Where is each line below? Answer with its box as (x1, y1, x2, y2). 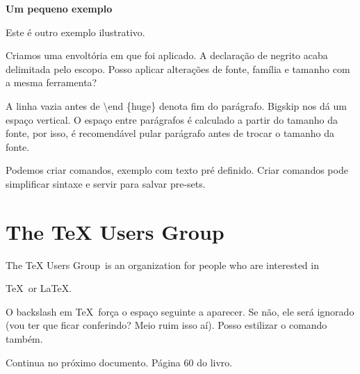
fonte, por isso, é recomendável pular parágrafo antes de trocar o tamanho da (6, 126, 335, 140)
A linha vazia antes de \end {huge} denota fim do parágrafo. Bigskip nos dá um (6, 98, 347, 113)
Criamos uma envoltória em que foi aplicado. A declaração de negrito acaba (6, 48, 328, 63)
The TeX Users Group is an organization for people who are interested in (6, 257, 319, 272)
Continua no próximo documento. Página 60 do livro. (6, 355, 233, 369)
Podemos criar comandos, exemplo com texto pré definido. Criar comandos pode (6, 163, 348, 177)
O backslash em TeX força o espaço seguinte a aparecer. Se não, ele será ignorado (6, 304, 354, 318)
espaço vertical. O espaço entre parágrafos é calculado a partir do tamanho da (6, 112, 338, 127)
